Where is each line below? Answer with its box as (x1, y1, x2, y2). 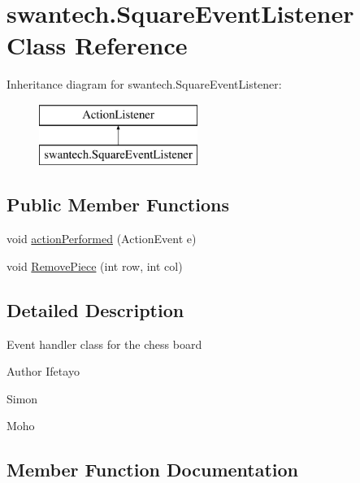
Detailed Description (7, 297, 184, 322)
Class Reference (7, 28, 188, 62)
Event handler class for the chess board (7, 335, 202, 352)
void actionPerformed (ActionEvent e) (7, 230, 197, 247)
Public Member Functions (7, 192, 229, 217)
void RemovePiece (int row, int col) (7, 257, 183, 274)
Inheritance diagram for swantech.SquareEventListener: (7, 76, 282, 93)
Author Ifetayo (7, 363, 80, 380)
